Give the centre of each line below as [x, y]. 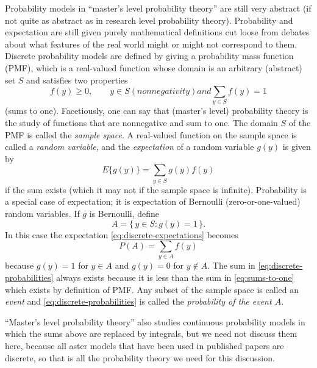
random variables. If [42, 213]
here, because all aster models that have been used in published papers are [144, 346]
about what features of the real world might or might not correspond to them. [151, 44]
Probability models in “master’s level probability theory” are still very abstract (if [158, 8]
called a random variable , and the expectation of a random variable [130, 147]
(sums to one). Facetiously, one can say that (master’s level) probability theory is [157, 111]
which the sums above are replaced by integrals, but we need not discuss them [151, 334]
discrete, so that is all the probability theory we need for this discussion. [140, 357]
